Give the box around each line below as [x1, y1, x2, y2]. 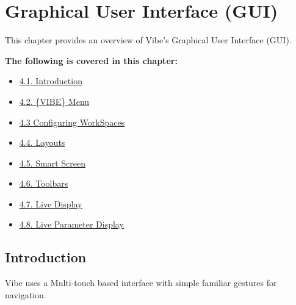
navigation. [5, 288, 46, 301]
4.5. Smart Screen [19, 156, 85, 169]
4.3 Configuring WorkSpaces [19, 115, 125, 128]
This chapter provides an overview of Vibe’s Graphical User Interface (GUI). [5, 34, 292, 46]
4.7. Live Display [19, 197, 82, 210]
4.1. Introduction [19, 74, 82, 87]
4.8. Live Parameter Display [19, 218, 124, 231]
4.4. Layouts [19, 136, 65, 149]
